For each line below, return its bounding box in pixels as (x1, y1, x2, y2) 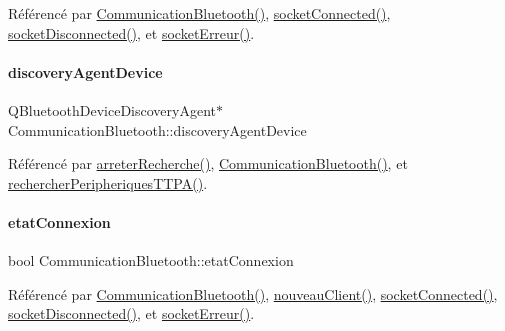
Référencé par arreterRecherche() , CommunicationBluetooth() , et (8, 153, 408, 174)
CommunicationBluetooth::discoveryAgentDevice (8, 119, 307, 140)
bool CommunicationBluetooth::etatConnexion (8, 250, 294, 271)
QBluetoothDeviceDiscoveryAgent (8, 99, 216, 120)
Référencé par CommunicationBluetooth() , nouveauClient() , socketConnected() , (8, 283, 498, 304)
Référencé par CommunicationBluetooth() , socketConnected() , (8, 3, 391, 23)
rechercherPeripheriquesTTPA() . (8, 172, 208, 193)
